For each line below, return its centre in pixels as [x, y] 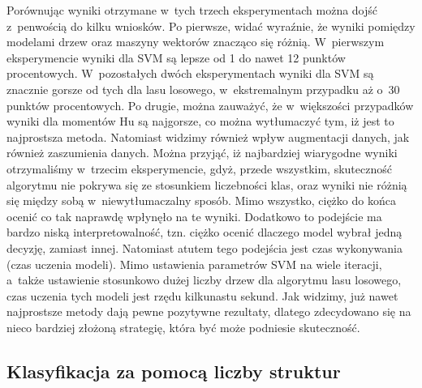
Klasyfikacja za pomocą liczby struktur [174, 371]
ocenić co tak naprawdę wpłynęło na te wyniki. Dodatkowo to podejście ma [194, 216]
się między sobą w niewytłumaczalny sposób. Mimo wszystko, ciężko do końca [201, 200]
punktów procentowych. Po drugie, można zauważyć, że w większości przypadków [210, 105]
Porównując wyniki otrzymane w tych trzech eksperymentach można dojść [192, 10]
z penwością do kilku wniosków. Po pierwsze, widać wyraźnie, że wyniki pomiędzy [211, 26]
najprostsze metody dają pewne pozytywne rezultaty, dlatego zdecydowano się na [209, 311]
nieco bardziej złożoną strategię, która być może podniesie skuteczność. [183, 327]
